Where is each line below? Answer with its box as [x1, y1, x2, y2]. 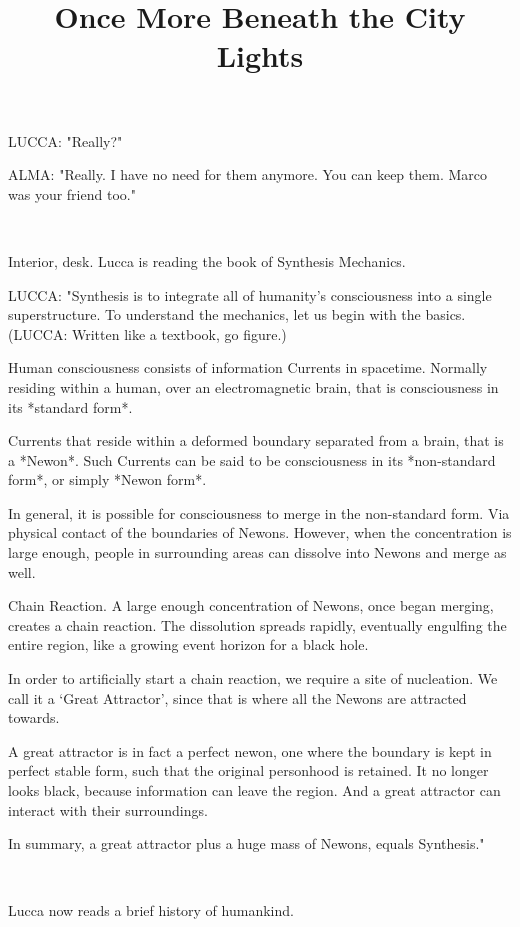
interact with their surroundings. [8, 799, 208, 820]
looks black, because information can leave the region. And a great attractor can [8, 780, 501, 800]
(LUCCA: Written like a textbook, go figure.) [8, 323, 287, 344]
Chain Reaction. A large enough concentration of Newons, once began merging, [8, 595, 494, 616]
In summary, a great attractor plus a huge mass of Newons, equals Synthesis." [8, 833, 485, 854]
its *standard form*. [8, 396, 133, 417]
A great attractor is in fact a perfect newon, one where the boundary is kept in [8, 740, 492, 761]
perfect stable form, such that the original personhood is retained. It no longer [8, 760, 489, 781]
